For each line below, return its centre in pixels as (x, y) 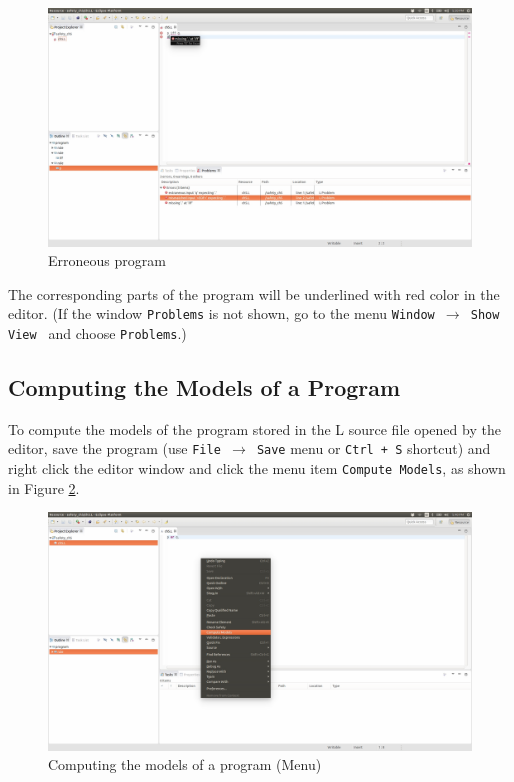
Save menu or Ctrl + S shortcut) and (373, 448)
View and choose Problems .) (97, 332)
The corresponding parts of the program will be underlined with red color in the (254, 293)
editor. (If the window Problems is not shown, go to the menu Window (221, 313)
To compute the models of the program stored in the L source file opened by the (254, 428)
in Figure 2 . (44, 487)
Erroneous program (107, 260)
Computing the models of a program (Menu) (185, 764)
